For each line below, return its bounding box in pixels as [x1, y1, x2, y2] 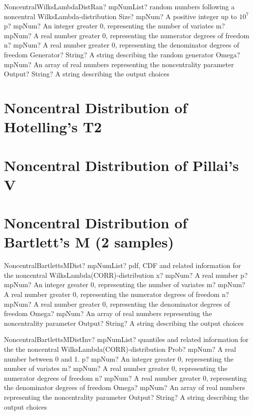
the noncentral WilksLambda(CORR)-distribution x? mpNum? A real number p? [4, 269, 248, 280]
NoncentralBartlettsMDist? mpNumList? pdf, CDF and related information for [4, 260, 241, 270]
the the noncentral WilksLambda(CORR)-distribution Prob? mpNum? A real [4, 343, 236, 354]
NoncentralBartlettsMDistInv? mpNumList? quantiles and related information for [4, 334, 249, 344]
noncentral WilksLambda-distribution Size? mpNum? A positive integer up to [4, 11, 237, 21]
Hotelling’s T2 [4, 117, 102, 137]
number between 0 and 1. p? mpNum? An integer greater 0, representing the [4, 353, 234, 364]
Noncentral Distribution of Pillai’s [4, 155, 239, 175]
